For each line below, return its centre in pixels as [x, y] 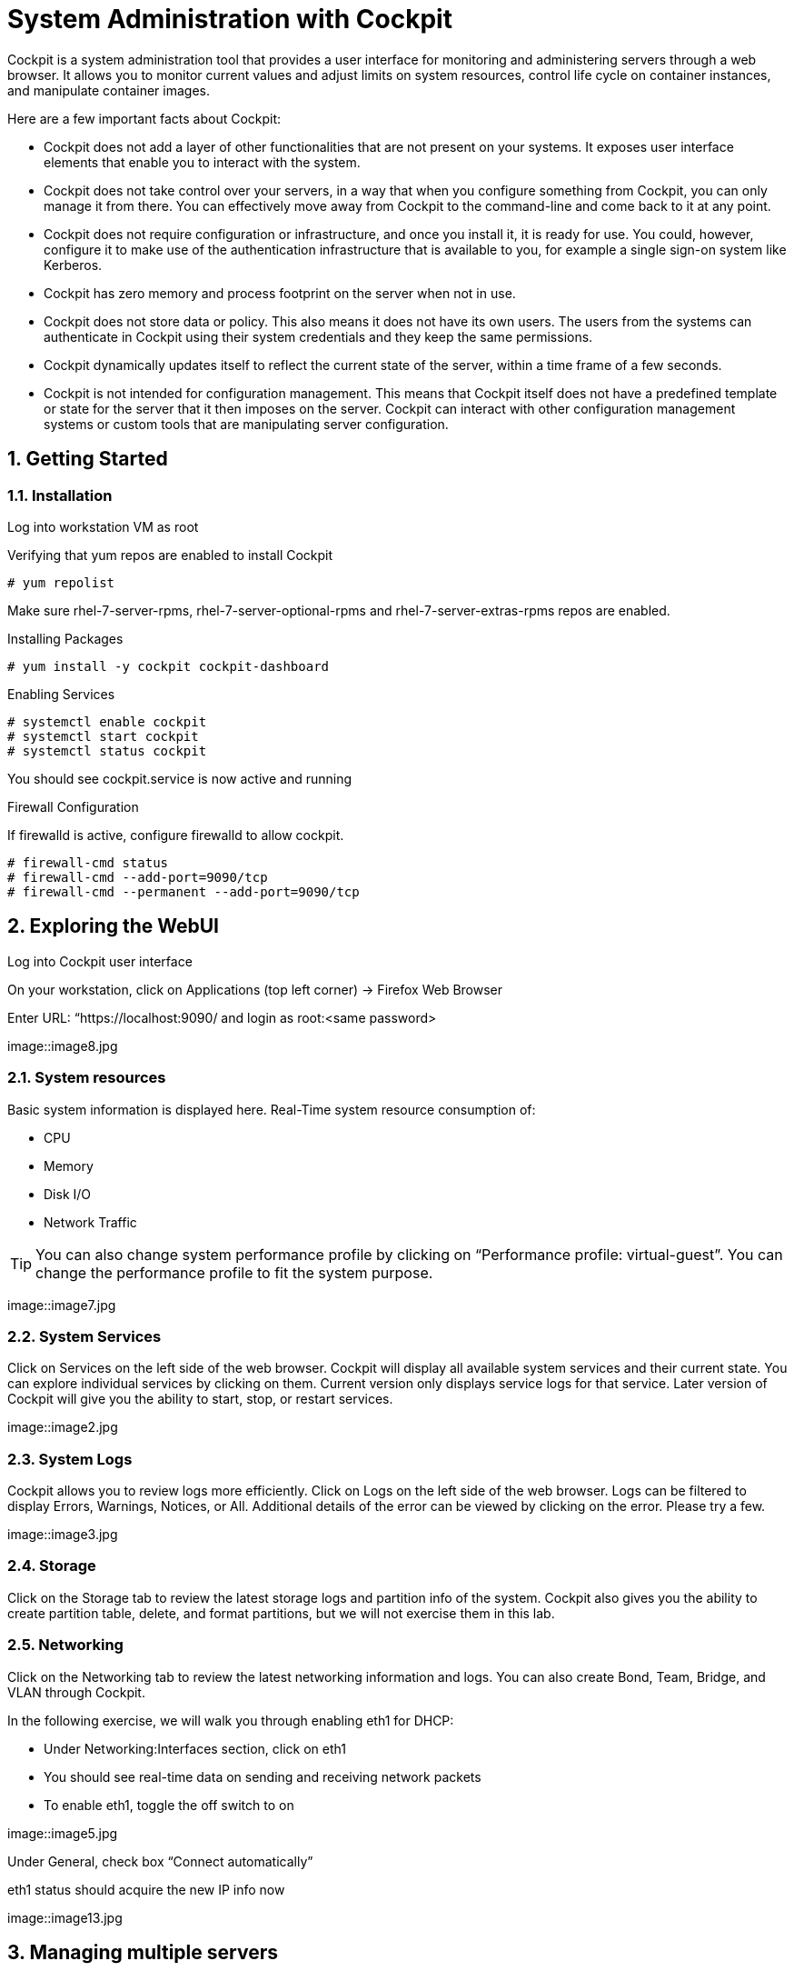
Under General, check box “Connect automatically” [160, 1861]
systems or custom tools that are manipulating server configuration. [246, 424]
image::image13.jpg [65, 1917]
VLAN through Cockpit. [76, 1692]
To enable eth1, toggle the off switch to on [169, 1805]
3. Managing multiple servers [143, 1952]
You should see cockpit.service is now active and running [180, 778]
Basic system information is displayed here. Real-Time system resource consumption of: [272, 1109]
